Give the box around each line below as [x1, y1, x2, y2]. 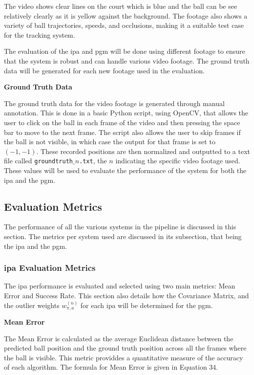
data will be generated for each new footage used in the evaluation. [4, 65, 205, 75]
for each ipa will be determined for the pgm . [80, 300, 213, 310]
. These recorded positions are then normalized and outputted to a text [36, 146, 251, 156]
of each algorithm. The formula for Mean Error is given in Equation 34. [4, 362, 218, 372]
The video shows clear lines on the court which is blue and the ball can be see [4, 1, 237, 11]
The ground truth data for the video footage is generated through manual [4, 98, 225, 108]
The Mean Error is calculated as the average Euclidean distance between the [4, 333, 233, 343]
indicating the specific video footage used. [115, 155, 240, 166]
